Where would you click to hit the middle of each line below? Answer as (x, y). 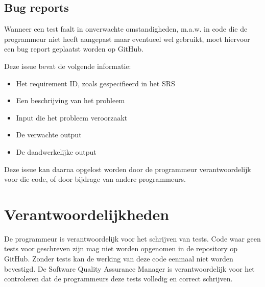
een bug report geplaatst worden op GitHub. (74, 49)
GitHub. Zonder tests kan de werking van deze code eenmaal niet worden (119, 259)
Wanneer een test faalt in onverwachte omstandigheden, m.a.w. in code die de (126, 29)
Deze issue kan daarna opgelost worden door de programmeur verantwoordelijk (128, 169)
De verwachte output (49, 135)
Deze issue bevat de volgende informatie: (68, 66)
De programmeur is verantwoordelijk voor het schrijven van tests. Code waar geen (132, 238)
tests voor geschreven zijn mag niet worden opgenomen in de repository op (121, 248)
